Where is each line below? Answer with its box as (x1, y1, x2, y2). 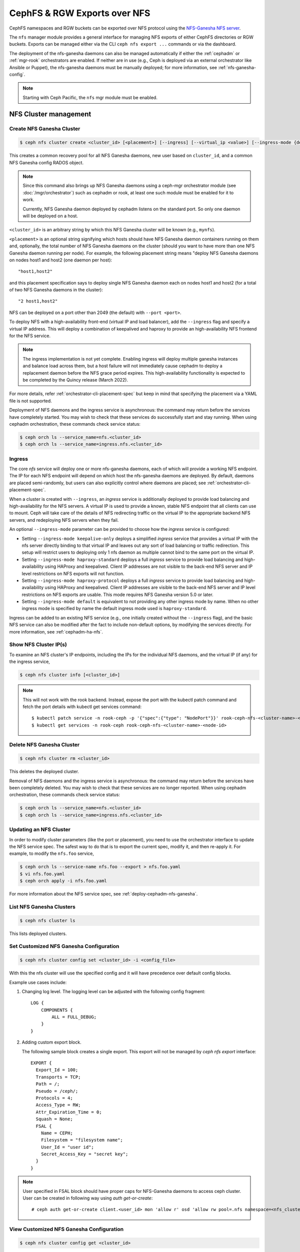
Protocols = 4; (35, 1095, 73, 1101)
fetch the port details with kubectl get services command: (22, 704, 142, 710)
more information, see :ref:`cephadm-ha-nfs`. (9, 629, 103, 635)
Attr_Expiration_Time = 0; (35, 1109, 102, 1115)
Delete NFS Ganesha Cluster (9, 741, 80, 748)
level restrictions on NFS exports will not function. (21, 570, 124, 576)
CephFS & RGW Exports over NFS (9, 8, 150, 19)
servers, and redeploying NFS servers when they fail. (9, 517, 119, 523)
